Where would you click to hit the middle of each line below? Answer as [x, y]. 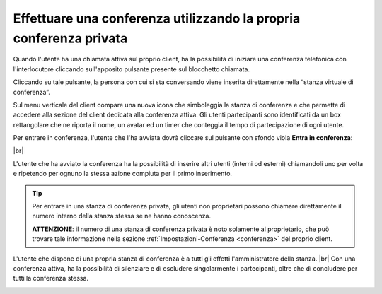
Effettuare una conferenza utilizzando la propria [157, 18]
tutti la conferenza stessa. [51, 278]
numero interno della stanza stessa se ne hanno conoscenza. [122, 216]
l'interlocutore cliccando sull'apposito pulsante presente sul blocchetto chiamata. [132, 69]
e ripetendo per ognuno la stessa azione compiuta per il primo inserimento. [123, 174]
